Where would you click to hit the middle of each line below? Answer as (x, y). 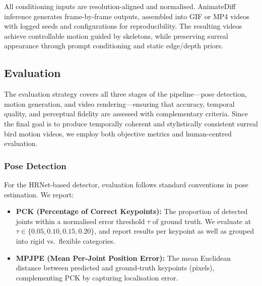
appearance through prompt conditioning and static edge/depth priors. (114, 46)
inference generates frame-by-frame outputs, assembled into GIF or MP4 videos (127, 16)
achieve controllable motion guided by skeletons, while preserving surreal (116, 35)
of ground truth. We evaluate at (202, 221)
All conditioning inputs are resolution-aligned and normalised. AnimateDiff (120, 6)
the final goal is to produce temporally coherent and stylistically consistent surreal (131, 123)
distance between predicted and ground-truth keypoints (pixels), (115, 268)
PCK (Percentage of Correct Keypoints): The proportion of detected (132, 211)
